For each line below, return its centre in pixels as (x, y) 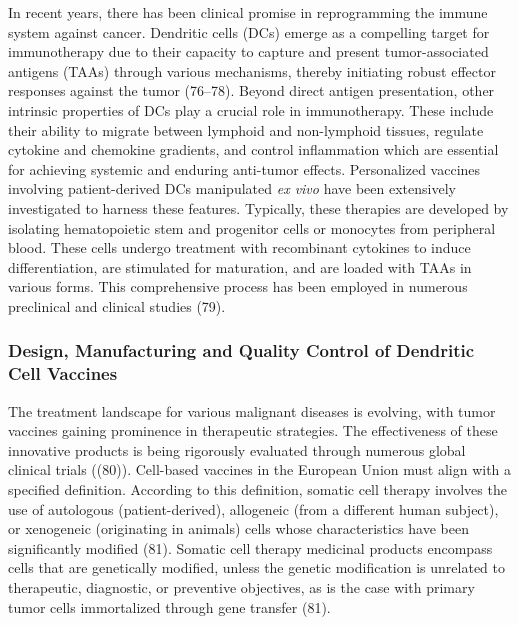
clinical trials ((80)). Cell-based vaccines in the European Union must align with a (260, 469)
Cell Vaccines (63, 373)
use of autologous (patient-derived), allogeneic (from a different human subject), (253, 508)
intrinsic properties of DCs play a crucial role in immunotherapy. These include (251, 109)
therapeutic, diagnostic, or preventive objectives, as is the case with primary (241, 586)
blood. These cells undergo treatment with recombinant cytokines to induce (239, 247)
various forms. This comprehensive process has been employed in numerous (238, 286)
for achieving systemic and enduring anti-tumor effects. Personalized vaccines (244, 168)
